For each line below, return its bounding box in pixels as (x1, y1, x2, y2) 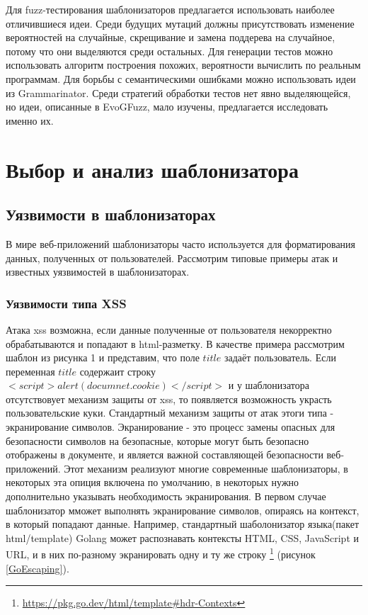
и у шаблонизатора (228, 378, 309, 393)
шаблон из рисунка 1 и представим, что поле (6, 350, 200, 365)
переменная (6, 363, 55, 378)
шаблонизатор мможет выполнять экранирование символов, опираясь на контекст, (6, 502, 360, 517)
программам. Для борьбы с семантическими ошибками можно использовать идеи (6, 71, 356, 86)
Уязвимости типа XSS (6, 294, 127, 312)
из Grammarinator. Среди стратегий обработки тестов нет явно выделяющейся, (6, 85, 351, 100)
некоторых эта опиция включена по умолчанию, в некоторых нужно (6, 475, 299, 490)
